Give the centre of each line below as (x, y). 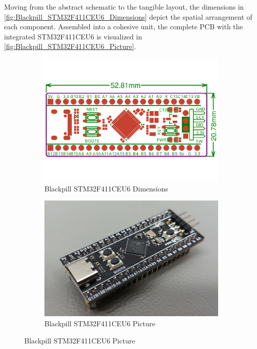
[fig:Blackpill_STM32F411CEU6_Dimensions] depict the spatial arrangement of (128, 16)
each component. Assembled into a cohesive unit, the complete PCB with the (124, 27)
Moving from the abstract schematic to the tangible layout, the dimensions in (124, 7)
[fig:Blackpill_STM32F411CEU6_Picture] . (70, 46)
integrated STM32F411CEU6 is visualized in (73, 36)
